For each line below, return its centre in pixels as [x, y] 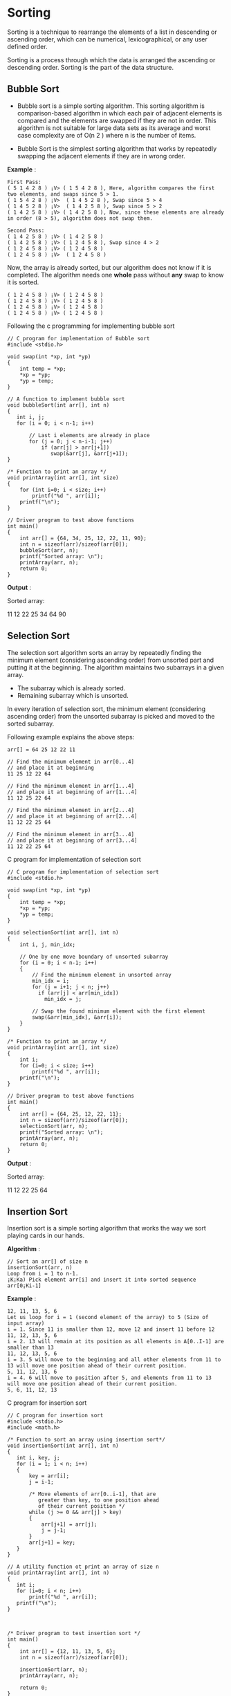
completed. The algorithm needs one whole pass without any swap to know [115, 275]
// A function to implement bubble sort [66, 399]
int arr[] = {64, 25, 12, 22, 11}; [71, 1114]
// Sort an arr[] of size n [48, 1262]
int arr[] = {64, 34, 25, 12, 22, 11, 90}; [83, 538]
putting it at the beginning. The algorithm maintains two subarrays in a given [116, 667]
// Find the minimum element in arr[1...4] [71, 786]
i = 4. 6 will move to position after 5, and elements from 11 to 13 [110, 1378]
